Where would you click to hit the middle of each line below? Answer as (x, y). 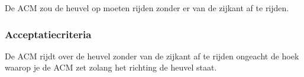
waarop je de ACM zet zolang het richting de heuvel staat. (111, 67)
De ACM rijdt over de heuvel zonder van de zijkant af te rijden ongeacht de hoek (152, 56)
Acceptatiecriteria (48, 34)
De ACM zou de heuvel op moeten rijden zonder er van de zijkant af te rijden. (147, 8)
